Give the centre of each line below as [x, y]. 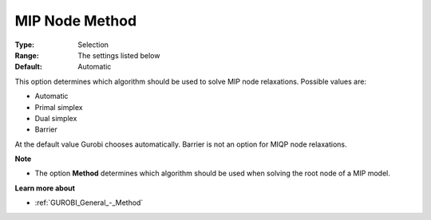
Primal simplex [59, 107]
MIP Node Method [76, 21]
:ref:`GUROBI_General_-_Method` [89, 202]
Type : [25, 45]
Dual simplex [56, 118]
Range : [27, 55]
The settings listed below [119, 55]
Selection [93, 45]
